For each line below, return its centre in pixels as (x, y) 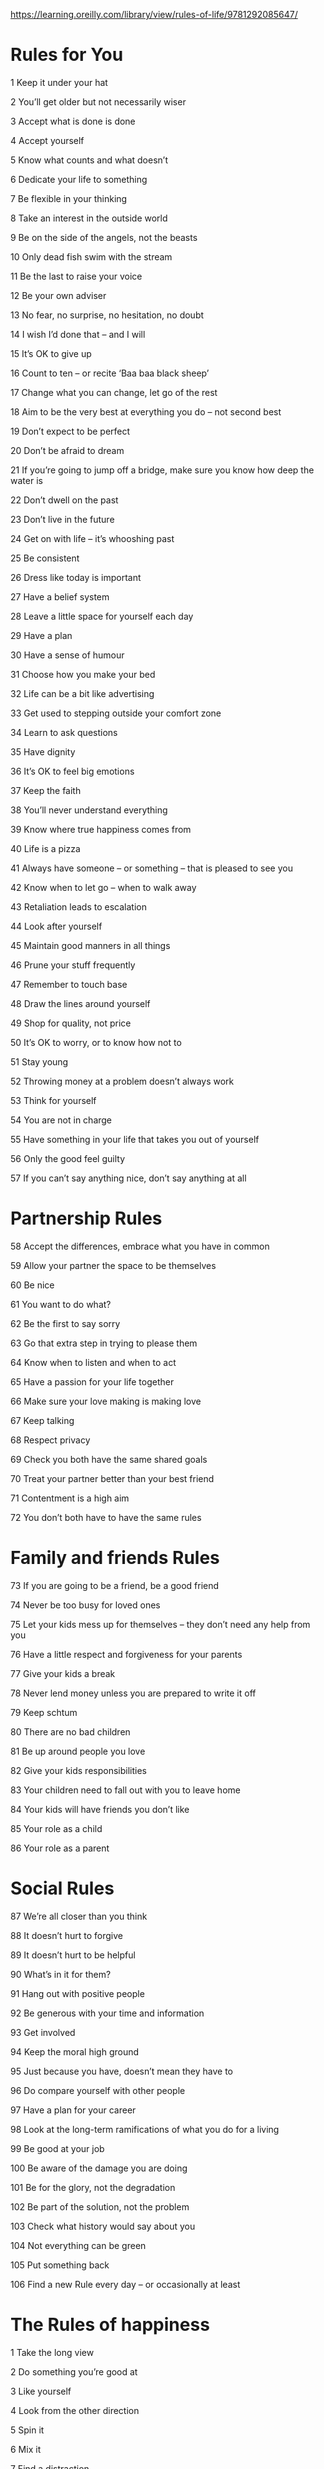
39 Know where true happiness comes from (101, 829)
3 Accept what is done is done (73, 121)
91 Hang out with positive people (77, 1993)
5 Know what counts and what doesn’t (89, 160)
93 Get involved (43, 2032)
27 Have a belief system (60, 596)
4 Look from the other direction (75, 2410)
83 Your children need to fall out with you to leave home (125, 1790)
